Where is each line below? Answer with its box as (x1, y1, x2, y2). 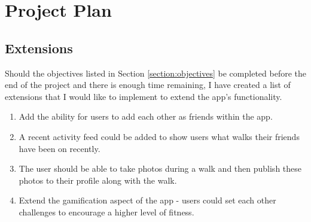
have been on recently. (19, 142, 100, 154)
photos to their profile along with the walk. (19, 174, 177, 186)
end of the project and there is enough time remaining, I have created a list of (5, 78, 291, 91)
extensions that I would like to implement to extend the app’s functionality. (5, 90, 282, 102)
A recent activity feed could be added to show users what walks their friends (19, 130, 300, 142)
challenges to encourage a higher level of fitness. (19, 205, 194, 218)
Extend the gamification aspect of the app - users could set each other (19, 194, 276, 206)
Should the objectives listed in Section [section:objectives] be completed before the (5, 66, 306, 79)
